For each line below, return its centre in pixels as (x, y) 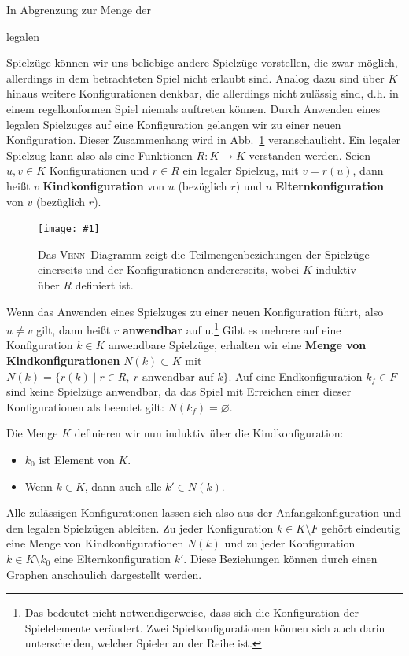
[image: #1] (69, 229)
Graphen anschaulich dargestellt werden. (104, 574)
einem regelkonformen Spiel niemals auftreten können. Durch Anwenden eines (193, 108)
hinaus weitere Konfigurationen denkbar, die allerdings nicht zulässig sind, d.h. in (203, 93)
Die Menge (32, 433)
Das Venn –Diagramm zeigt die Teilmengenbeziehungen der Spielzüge (204, 254)
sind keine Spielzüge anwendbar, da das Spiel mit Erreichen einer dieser (179, 391)
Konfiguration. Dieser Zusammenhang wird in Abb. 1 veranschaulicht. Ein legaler (203, 140)
